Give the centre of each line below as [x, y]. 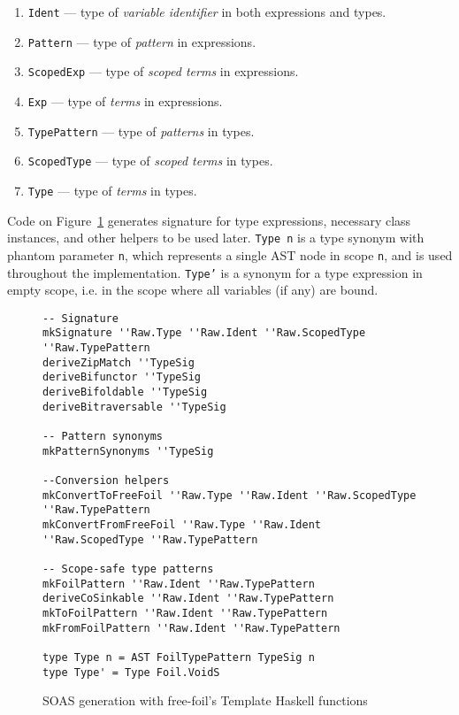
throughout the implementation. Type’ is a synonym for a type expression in [215, 272]
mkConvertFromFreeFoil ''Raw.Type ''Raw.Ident [182, 524]
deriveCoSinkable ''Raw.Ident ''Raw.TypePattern [188, 599]
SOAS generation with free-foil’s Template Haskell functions [205, 700]
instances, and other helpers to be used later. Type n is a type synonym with [216, 238]
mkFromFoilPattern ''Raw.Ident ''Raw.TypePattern [191, 628]
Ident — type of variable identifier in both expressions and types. [207, 12]
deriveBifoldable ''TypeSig [125, 392]
